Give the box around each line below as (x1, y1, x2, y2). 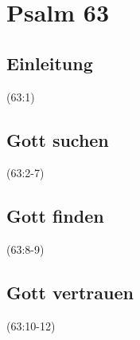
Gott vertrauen (6, 280, 134, 305)
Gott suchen (6, 127, 109, 152)
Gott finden (6, 204, 104, 228)
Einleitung (6, 50, 93, 75)
